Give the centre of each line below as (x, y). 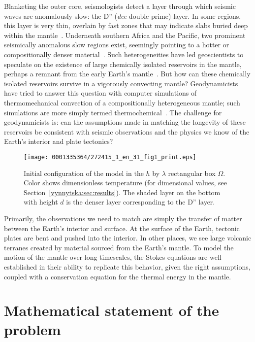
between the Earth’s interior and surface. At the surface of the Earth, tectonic (122, 228)
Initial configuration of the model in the (84, 173)
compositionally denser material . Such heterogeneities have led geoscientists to (124, 54)
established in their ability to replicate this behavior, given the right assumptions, (127, 266)
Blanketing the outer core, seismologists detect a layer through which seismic (120, 6)
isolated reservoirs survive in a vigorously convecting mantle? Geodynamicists (121, 83)
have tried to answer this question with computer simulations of (100, 93)
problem (32, 329)
